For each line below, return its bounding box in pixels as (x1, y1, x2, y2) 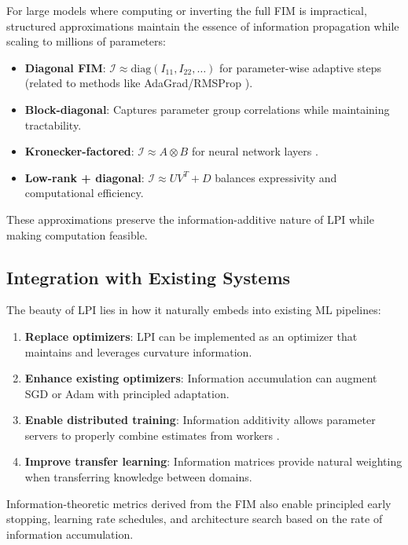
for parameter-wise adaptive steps (219, 59, 382, 75)
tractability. (24, 116, 82, 133)
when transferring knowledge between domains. (24, 469, 252, 485)
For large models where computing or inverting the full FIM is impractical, (6, 2, 367, 18)
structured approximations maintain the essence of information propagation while (6, 17, 399, 34)
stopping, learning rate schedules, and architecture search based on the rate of (6, 510, 383, 527)
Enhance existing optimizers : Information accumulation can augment (24, 370, 377, 386)
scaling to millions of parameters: (6, 33, 166, 49)
